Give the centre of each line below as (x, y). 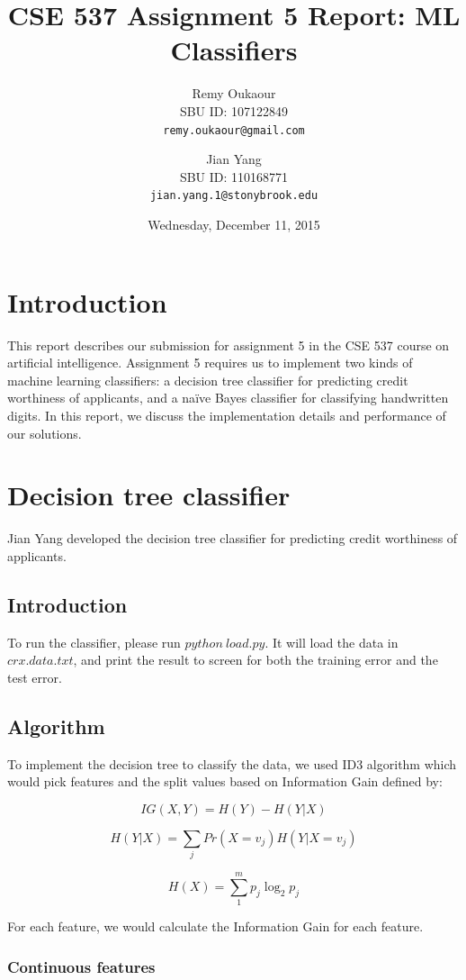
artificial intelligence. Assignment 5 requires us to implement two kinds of (210, 363)
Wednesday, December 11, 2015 (234, 224)
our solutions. (45, 433)
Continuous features (81, 966)
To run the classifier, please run (94, 642)
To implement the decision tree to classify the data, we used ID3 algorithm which (232, 763)
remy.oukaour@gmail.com (234, 130)
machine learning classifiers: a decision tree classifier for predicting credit (208, 380)
